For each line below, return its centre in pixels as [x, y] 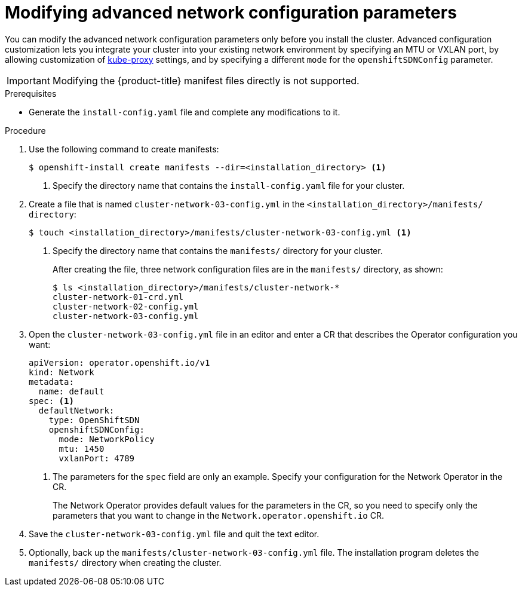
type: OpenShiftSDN [94, 420]
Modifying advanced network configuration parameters [231, 13]
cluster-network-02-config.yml [126, 306]
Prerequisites [31, 93]
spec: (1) [51, 401]
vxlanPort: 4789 [97, 458]
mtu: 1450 [82, 448]
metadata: [51, 382]
